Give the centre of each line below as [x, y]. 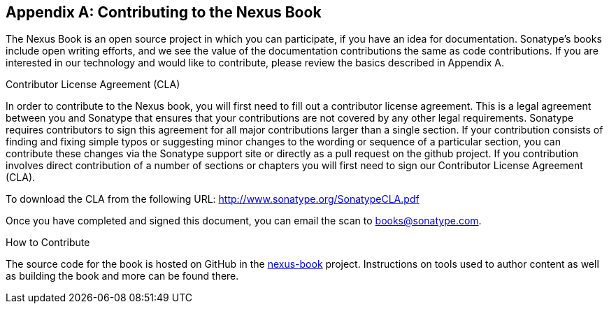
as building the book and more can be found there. [122, 276]
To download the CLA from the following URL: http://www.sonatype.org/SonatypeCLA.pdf [213, 199]
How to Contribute [48, 243]
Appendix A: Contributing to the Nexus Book [164, 12]
